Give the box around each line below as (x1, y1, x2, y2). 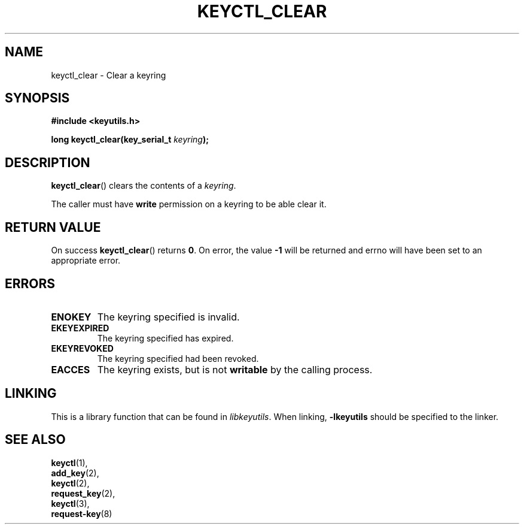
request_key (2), (51, 488, 115, 498)
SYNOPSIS (5, 90, 70, 106)
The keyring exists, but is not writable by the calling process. (97, 363, 373, 376)
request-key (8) (51, 508, 112, 519)
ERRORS (5, 276, 56, 291)
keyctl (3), (51, 498, 90, 509)
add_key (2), (51, 467, 99, 478)
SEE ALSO (5, 432, 66, 448)
